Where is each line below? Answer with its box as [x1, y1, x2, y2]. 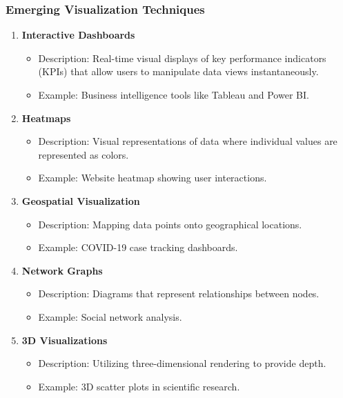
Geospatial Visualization [21, 193, 140, 208]
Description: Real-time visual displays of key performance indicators [38, 50, 326, 65]
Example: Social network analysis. [38, 309, 182, 324]
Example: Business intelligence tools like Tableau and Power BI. [38, 88, 309, 101]
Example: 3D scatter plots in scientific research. [38, 379, 240, 393]
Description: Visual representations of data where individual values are [38, 134, 337, 148]
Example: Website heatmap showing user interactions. [38, 170, 267, 185]
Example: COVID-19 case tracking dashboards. [38, 240, 238, 255]
